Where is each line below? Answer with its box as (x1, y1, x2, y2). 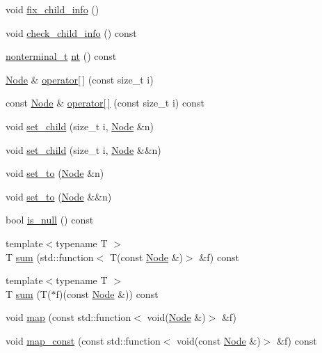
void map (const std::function (6, 310, 131, 324)
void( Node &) (147, 310, 206, 324)
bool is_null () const (6, 212, 94, 227)
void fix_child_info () (6, 2, 99, 16)
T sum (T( (6, 286, 51, 301)
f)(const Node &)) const (56, 286, 159, 301)
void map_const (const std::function (6, 333, 161, 347)
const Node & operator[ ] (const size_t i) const (6, 95, 204, 110)
